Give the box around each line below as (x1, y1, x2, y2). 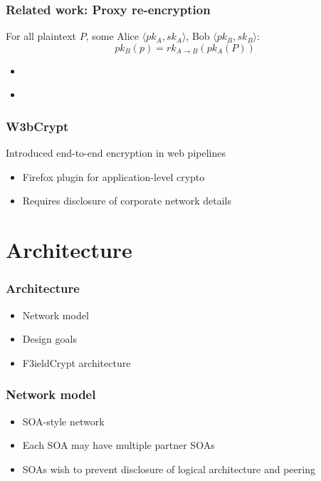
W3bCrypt (6, 117, 69, 135)
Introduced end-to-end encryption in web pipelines (6, 145, 226, 160)
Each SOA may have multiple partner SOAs (22, 438, 215, 452)
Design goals (22, 331, 77, 346)
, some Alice (85, 29, 140, 43)
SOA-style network (22, 413, 105, 428)
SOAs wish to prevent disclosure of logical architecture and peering (22, 461, 315, 476)
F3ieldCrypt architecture (22, 355, 131, 370)
